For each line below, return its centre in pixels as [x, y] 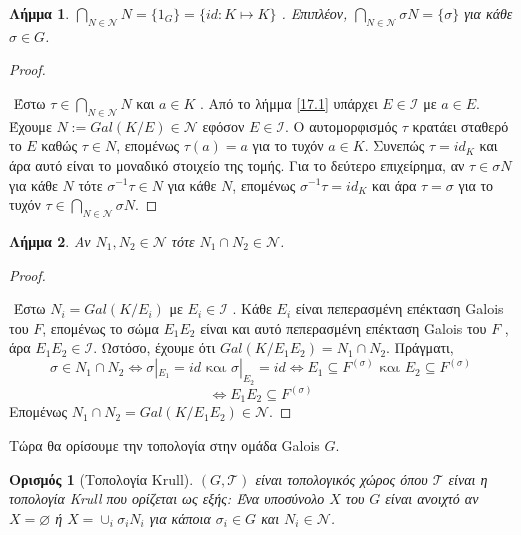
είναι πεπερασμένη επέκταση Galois [399, 308]
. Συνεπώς [394, 145]
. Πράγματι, [420, 347]
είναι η [468, 478]
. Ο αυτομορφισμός [341, 125]
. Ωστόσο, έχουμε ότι [154, 347]
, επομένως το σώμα [100, 327]
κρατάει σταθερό [460, 125]
